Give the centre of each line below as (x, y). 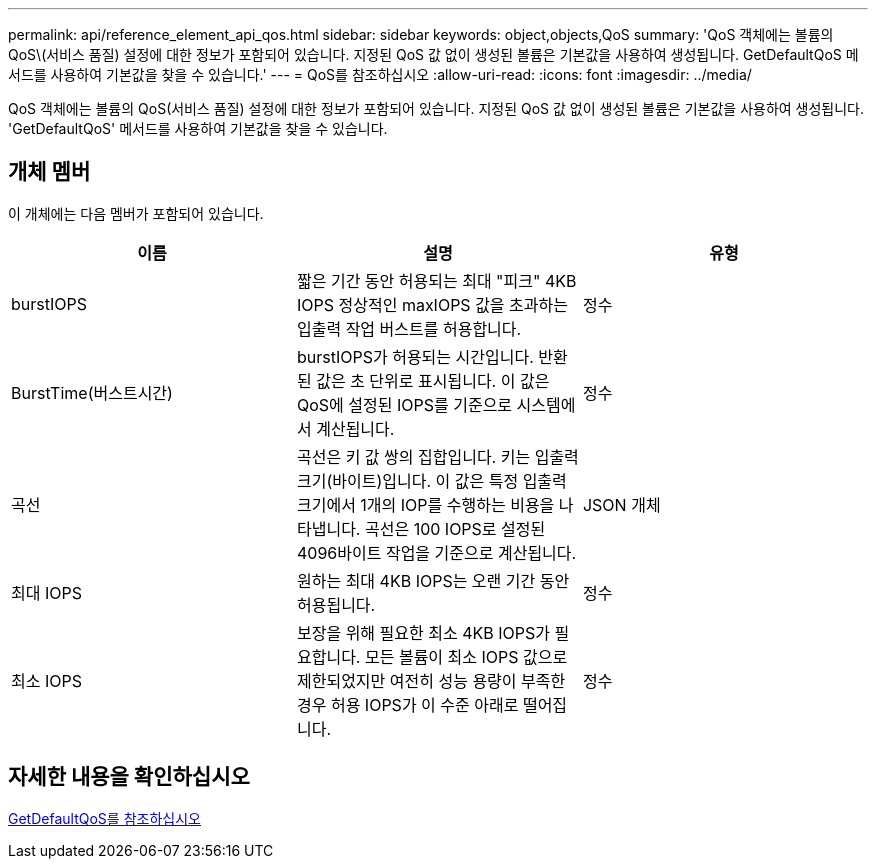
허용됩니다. (336, 604)
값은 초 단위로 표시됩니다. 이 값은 (433, 380)
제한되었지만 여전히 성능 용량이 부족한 (431, 680)
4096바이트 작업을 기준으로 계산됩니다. (436, 552)
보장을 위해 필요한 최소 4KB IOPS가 (423, 632)
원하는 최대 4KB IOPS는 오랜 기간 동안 (433, 580)
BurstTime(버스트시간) (92, 392)
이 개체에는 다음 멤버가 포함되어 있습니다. (136, 213)
